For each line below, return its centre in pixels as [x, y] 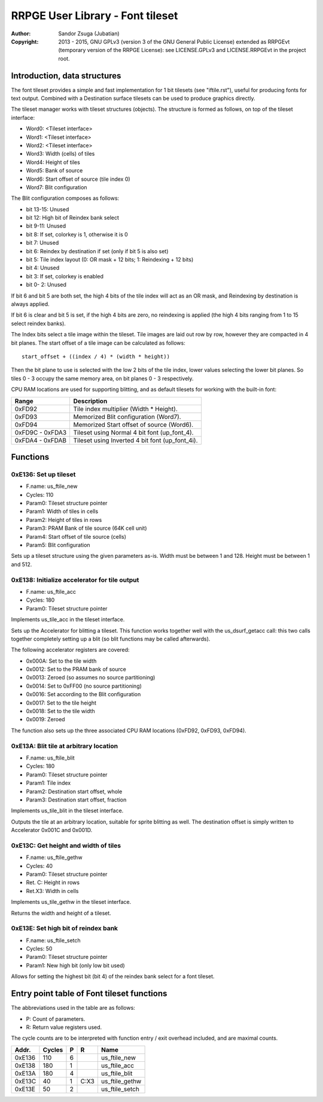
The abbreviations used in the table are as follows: [73, 1008]
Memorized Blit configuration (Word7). [127, 417]
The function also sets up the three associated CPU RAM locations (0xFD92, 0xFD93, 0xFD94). [129, 730]
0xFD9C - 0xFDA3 [41, 432]
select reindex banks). [38, 323]
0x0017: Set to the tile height [61, 703]
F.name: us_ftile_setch [53, 940]
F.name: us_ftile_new [52, 486]
